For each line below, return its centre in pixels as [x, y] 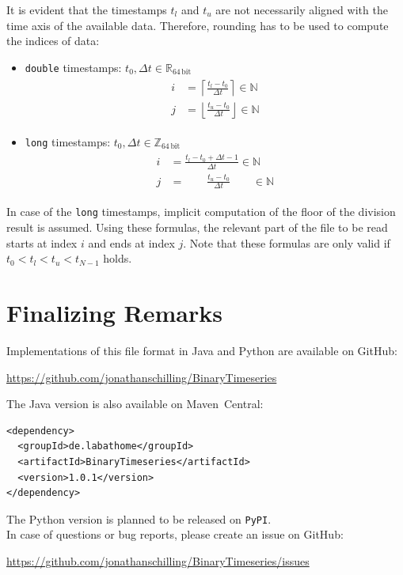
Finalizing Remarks [114, 312]
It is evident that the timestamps [87, 9]
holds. [118, 258]
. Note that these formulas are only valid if [287, 242]
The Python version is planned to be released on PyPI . [139, 518]
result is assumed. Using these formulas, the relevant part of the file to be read [197, 227]
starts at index [42, 242]
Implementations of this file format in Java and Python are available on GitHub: [202, 350]
